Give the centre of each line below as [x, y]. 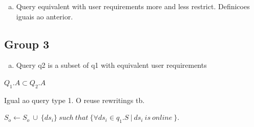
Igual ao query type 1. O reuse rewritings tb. [75, 100]
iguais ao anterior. [45, 16]
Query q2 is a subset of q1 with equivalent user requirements [111, 65]
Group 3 [27, 44]
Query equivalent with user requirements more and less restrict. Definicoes [133, 6]
